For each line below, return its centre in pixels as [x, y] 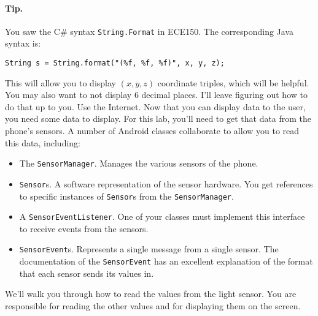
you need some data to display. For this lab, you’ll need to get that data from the [158, 118]
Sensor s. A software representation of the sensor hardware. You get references [166, 183]
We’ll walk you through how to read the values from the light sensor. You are [151, 294]
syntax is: [23, 43]
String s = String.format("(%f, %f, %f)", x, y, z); [115, 63]
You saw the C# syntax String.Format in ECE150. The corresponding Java [149, 31]
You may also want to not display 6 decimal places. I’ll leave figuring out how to [156, 95]
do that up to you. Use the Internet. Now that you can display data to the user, [155, 106]
